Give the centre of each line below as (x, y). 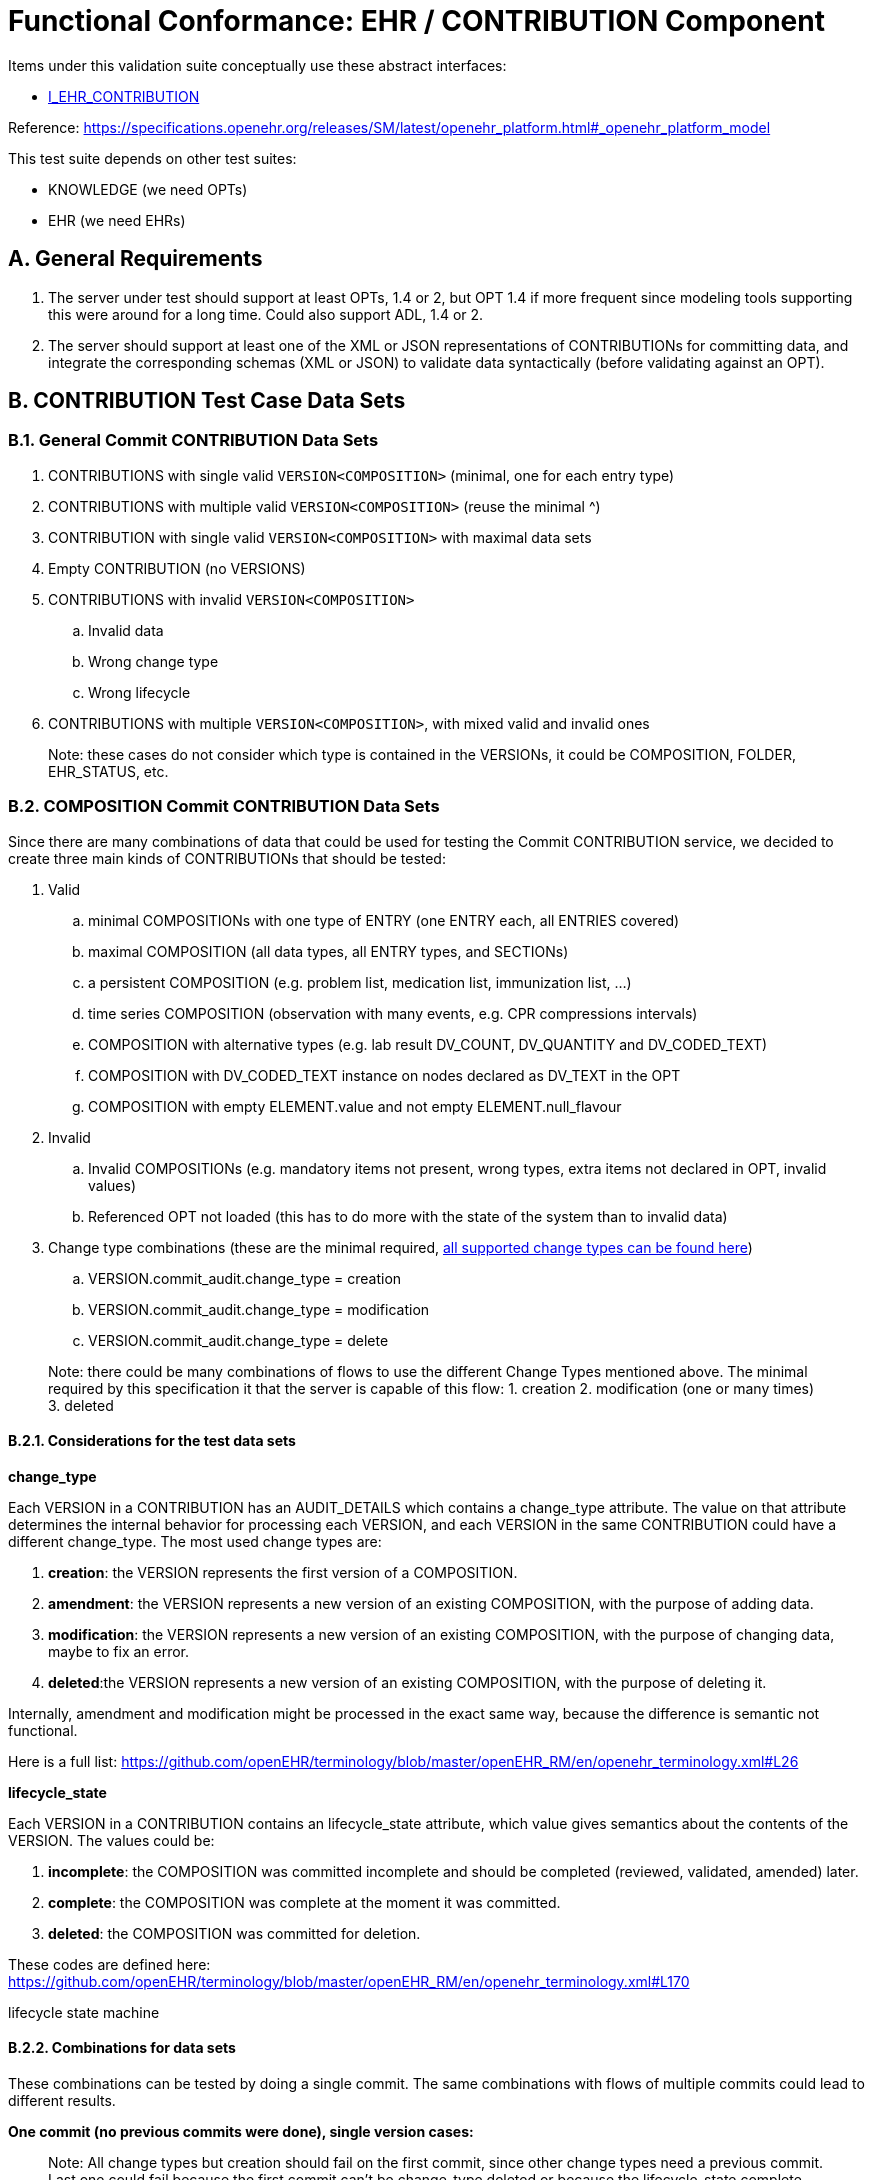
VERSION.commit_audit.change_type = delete (238, 1340)
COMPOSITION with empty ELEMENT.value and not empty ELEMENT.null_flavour (355, 1106)
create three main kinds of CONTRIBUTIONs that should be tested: (227, 858)
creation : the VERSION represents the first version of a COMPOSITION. (283, 1572)
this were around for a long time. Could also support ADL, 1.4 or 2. (266, 314)
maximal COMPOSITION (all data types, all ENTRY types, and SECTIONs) (328, 951)
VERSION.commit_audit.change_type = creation (245, 1278)
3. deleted (81, 1405)
